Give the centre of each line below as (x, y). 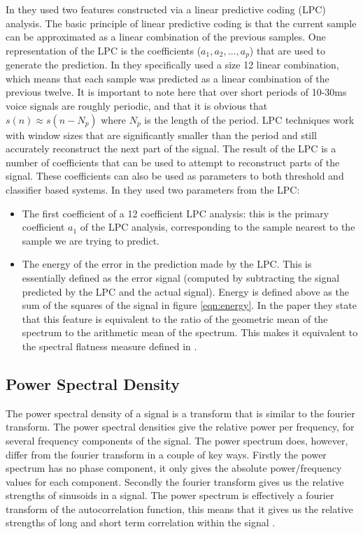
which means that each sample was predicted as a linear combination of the (168, 78)
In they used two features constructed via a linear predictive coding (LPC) (166, 9)
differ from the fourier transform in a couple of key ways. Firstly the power (166, 454)
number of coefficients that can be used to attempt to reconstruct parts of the (173, 162)
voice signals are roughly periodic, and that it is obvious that (137, 106)
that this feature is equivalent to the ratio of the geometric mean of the (175, 318)
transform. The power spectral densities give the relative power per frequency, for (180, 427)
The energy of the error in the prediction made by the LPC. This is (167, 264)
